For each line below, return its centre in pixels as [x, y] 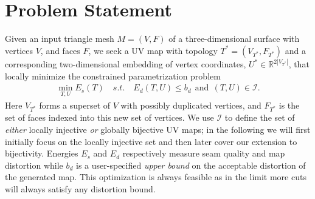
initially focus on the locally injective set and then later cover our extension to [151, 141]
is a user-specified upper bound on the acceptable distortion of [191, 165]
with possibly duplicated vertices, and [191, 105]
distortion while [34, 165]
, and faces [60, 50]
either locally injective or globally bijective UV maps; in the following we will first [158, 129]
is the [289, 105]
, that [299, 64]
